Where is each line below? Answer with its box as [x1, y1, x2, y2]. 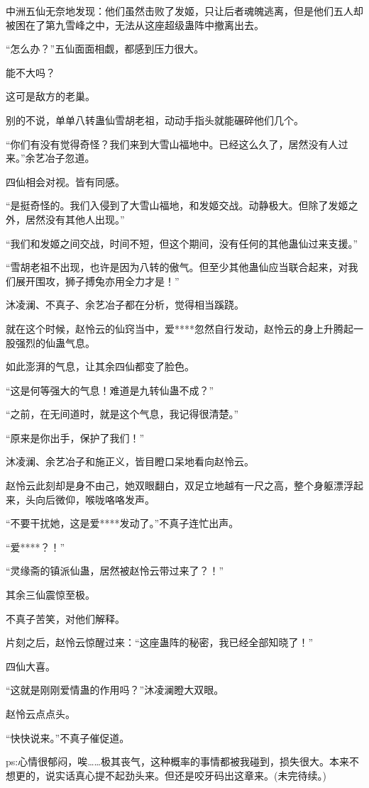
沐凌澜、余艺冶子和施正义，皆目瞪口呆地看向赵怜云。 [6, 454, 254, 469]
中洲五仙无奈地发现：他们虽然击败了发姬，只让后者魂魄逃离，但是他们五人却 [6, 4, 363, 18]
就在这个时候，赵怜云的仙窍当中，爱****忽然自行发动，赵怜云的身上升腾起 [6, 321, 353, 335]
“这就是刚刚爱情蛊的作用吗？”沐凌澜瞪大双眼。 [6, 682, 224, 697]
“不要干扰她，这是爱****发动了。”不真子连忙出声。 [6, 516, 239, 531]
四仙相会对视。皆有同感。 [6, 174, 125, 189]
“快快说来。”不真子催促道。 [6, 730, 130, 745]
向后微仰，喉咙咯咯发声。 [35, 492, 155, 506]
